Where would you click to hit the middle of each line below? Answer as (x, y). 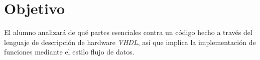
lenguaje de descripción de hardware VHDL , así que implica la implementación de (130, 42)
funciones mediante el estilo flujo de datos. (69, 52)
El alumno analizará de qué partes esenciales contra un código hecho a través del (128, 32)
